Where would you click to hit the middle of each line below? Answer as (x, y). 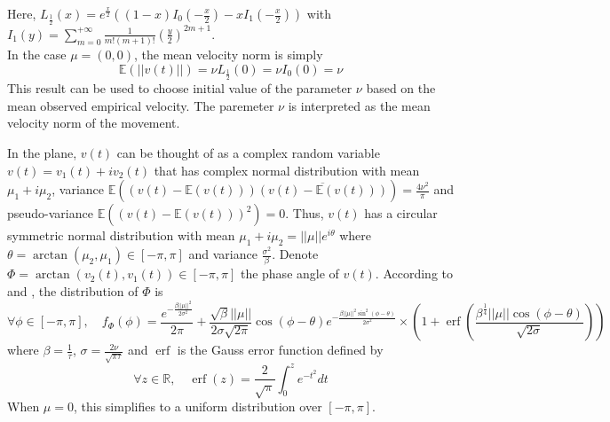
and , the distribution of (73, 290)
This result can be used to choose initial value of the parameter (180, 88)
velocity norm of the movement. (94, 123)
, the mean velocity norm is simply (229, 55)
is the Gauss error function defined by (280, 350)
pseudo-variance (50, 213)
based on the (401, 88)
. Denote (295, 254)
